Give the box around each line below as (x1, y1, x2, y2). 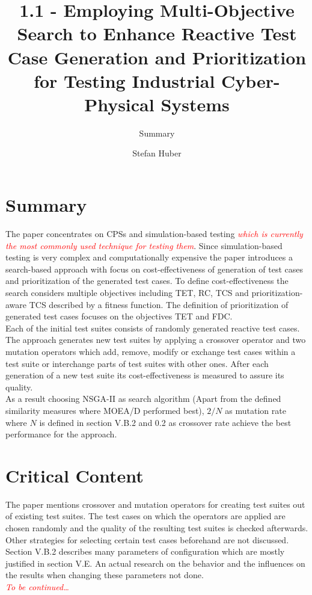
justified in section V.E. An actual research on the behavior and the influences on (5, 556, 305, 569)
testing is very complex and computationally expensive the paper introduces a (5, 251, 293, 264)
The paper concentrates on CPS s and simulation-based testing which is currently (5, 227, 303, 239)
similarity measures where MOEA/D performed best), (5, 404, 204, 416)
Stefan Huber (132, 147, 182, 159)
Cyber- (221, 68, 280, 93)
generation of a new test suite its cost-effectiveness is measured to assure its (5, 369, 284, 381)
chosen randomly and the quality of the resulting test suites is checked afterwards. (5, 522, 308, 534)
